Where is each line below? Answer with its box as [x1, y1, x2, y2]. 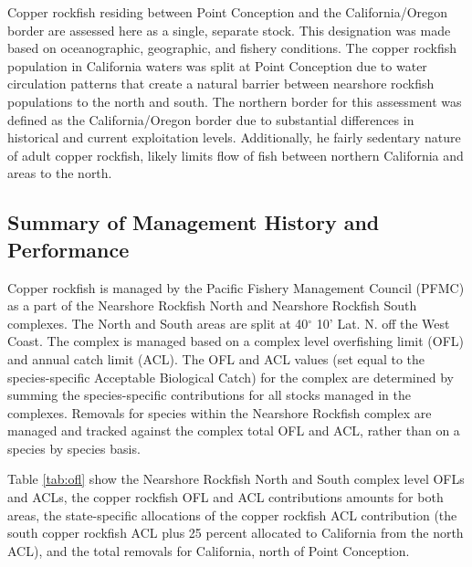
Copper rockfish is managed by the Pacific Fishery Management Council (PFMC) [7, 278, 465, 297]
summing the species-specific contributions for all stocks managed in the [7, 385, 411, 404]
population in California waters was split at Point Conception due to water [7, 56, 427, 75]
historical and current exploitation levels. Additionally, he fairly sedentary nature [7, 128, 461, 147]
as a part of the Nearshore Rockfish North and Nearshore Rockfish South [7, 296, 417, 315]
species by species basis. [7, 438, 141, 457]
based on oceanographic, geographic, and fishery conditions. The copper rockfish [7, 38, 457, 58]
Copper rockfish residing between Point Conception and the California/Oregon [7, 3, 448, 21]
